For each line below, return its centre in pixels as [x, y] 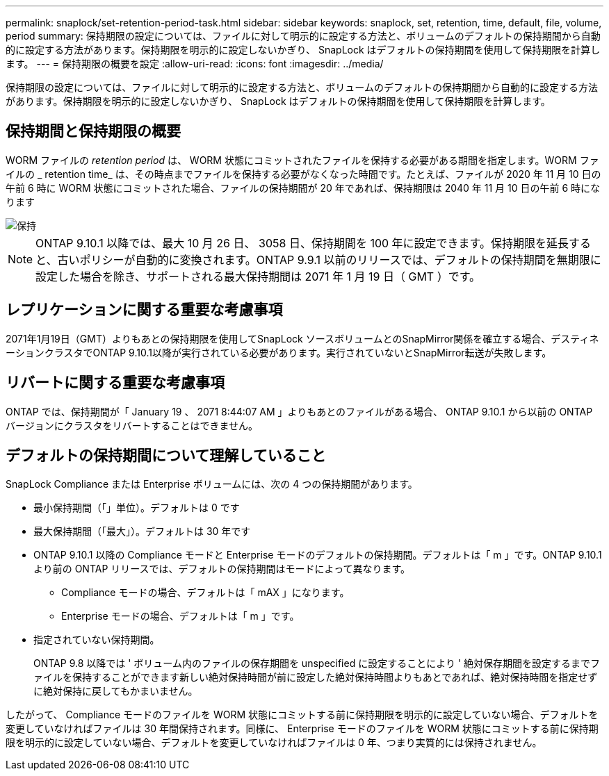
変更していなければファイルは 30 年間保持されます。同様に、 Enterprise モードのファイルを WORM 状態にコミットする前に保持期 [302, 729]
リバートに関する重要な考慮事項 [115, 383]
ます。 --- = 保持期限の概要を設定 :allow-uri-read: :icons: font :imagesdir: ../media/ [195, 64]
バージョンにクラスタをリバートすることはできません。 [132, 425]
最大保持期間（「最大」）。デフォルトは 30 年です [142, 531]
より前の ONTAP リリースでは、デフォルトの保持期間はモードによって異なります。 [222, 569]
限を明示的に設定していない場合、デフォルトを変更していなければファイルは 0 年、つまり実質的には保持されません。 [274, 743]
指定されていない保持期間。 [97, 640]
